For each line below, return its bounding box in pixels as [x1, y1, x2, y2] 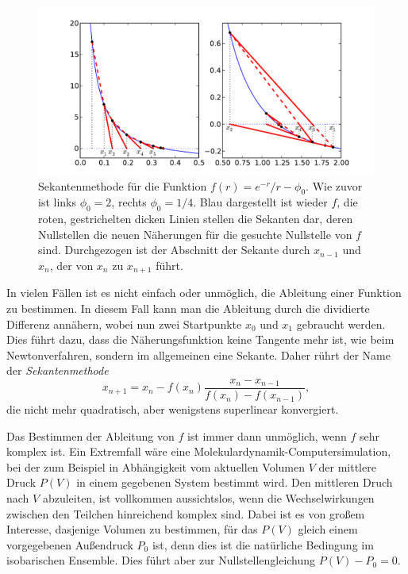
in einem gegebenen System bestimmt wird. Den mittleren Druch [76, 474, 393, 491]
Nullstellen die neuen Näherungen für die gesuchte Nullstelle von [38, 225, 352, 242]
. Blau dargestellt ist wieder [193, 194, 328, 210]
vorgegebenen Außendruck [6, 536, 133, 553]
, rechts [111, 194, 147, 210]
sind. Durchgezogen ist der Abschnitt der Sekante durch [38, 241, 310, 258]
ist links [38, 194, 76, 210]
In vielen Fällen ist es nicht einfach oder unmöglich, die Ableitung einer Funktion [6, 284, 402, 301]
